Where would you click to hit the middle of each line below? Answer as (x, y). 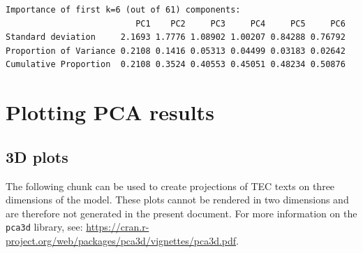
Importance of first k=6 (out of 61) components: (123, 10)
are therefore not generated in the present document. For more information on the (181, 213)
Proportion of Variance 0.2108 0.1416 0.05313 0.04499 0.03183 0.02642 (176, 51)
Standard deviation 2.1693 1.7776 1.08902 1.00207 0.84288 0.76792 (176, 37)
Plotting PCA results (110, 112)
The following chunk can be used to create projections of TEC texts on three (170, 186)
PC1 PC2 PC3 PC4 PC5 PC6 (240, 23)
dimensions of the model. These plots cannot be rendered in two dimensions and (177, 200)
